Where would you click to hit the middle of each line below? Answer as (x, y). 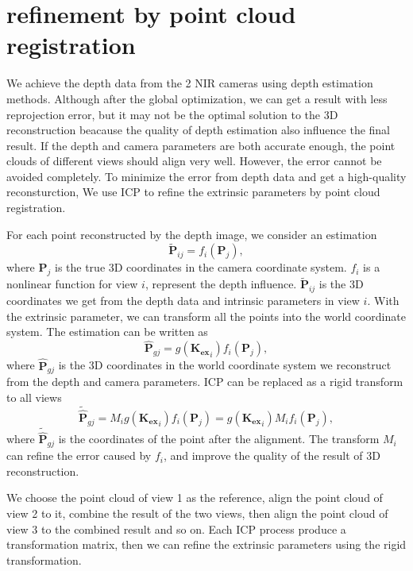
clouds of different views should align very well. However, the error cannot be (194, 161)
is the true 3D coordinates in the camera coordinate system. (201, 267)
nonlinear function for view (72, 284)
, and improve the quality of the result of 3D (272, 455)
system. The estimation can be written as (107, 332)
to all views (34, 397)
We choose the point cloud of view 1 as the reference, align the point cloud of (195, 498)
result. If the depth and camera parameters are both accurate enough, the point (201, 145)
